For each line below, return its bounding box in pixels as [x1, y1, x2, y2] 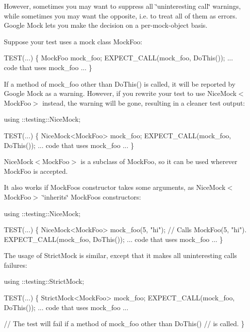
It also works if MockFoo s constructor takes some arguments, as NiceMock [4, 182, 226, 192]
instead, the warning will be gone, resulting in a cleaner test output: [42, 97, 245, 108]
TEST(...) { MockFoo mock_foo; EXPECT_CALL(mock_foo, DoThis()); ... [4, 53, 233, 63]
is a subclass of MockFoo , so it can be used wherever [81, 156, 237, 166]
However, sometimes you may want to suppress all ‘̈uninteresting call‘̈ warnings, [4, 1, 241, 11]
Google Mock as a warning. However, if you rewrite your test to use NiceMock [4, 88, 237, 98]
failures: [4, 259, 27, 270]
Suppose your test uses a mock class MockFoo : [4, 36, 142, 46]
